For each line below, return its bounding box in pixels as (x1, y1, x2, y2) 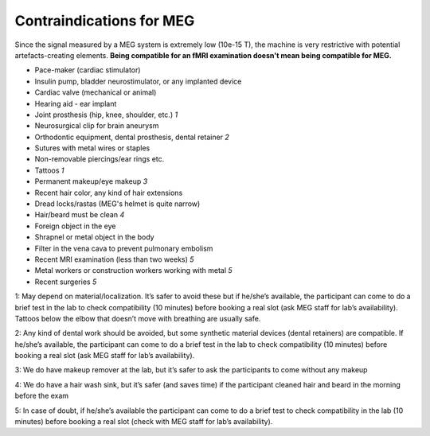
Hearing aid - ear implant (34, 99, 117, 108)
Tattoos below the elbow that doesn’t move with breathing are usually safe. (14, 313, 261, 323)
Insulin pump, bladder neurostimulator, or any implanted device (34, 76, 242, 86)
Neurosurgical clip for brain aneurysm (34, 121, 159, 130)
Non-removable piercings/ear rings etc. (34, 154, 165, 164)
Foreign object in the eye (34, 221, 116, 231)
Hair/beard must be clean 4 (34, 210, 125, 220)
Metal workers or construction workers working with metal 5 (34, 266, 233, 275)
